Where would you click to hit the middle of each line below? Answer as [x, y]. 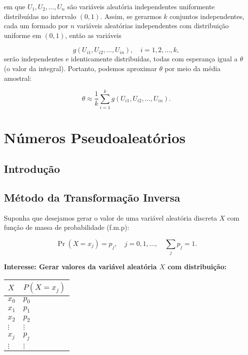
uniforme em [23, 35]
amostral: [18, 78]
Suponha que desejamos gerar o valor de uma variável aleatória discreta [111, 217]
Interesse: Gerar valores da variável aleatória [80, 267]
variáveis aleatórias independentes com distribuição [153, 26]
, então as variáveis [93, 35]
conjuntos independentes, [207, 16]
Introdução [32, 169]
